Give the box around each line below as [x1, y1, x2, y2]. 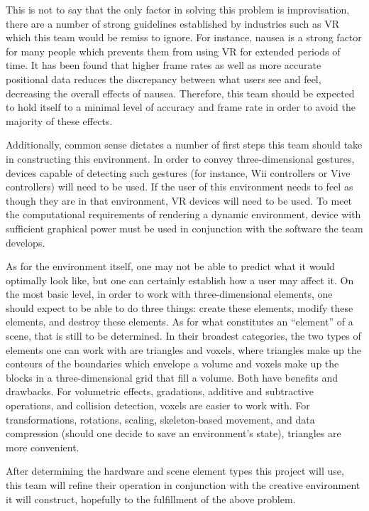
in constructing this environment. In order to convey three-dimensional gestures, [6, 151, 355, 166]
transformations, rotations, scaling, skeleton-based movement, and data [6, 412, 315, 426]
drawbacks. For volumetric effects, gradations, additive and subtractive [6, 384, 314, 399]
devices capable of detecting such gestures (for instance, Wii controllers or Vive [6, 165, 351, 180]
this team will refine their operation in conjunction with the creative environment [6, 478, 360, 492]
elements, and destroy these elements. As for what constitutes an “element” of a [6, 314, 353, 329]
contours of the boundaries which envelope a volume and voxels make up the [6, 356, 339, 371]
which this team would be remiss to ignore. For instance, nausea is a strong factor [6, 30, 362, 45]
